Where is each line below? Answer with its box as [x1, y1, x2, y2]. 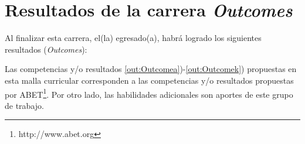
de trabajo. [5, 99, 44, 111]
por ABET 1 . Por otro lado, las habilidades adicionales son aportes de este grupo [5, 86, 293, 100]
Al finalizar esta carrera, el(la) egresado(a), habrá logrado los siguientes [5, 32, 262, 44]
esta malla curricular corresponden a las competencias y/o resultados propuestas [5, 74, 294, 86]
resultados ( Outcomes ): [5, 43, 87, 55]
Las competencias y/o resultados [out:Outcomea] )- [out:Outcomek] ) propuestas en [5, 63, 297, 75]
